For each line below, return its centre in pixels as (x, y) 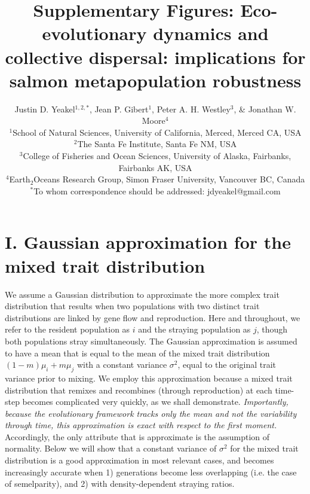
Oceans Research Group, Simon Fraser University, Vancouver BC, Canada (169, 179)
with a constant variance (122, 365)
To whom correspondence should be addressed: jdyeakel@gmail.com (157, 190)
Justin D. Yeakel (45, 109)
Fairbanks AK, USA (155, 167)
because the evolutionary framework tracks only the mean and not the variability (151, 413)
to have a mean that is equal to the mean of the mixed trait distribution (137, 353)
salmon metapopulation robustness (155, 80)
